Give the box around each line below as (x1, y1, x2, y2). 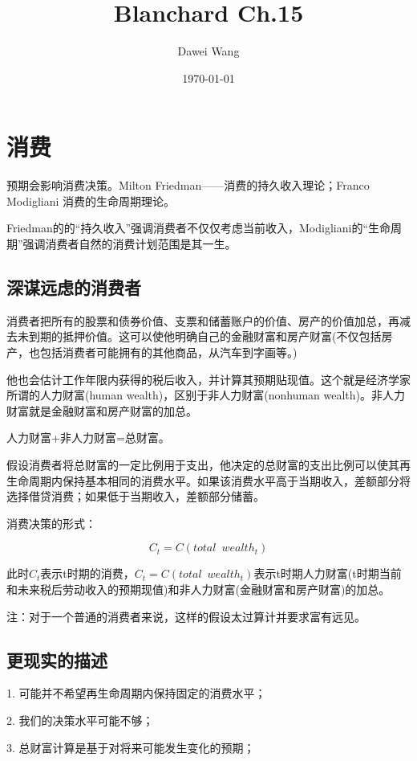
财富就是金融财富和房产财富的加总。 (6, 402, 197, 419)
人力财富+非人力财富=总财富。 (6, 429, 170, 446)
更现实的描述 (6, 647, 107, 672)
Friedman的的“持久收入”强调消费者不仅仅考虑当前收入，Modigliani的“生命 (6, 219, 391, 236)
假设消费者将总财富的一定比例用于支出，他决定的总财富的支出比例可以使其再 (6, 456, 411, 473)
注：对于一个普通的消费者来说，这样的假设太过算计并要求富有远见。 (6, 608, 366, 624)
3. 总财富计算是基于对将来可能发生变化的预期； (6, 738, 255, 755)
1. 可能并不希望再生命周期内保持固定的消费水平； (6, 685, 266, 702)
